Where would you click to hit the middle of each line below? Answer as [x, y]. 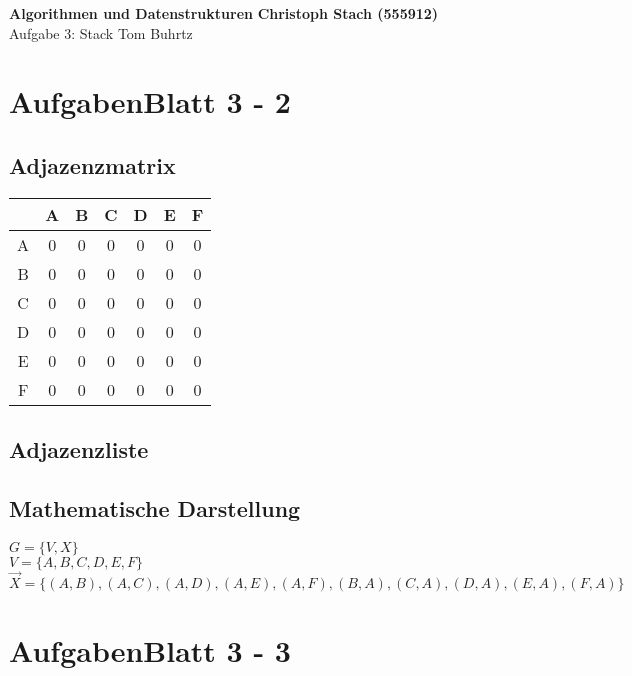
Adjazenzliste [79, 449]
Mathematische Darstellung [155, 507]
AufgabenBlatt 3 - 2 [150, 101]
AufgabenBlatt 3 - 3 [150, 650]
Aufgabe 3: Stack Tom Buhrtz [101, 32]
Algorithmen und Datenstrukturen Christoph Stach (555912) [224, 13]
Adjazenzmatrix [92, 164]
